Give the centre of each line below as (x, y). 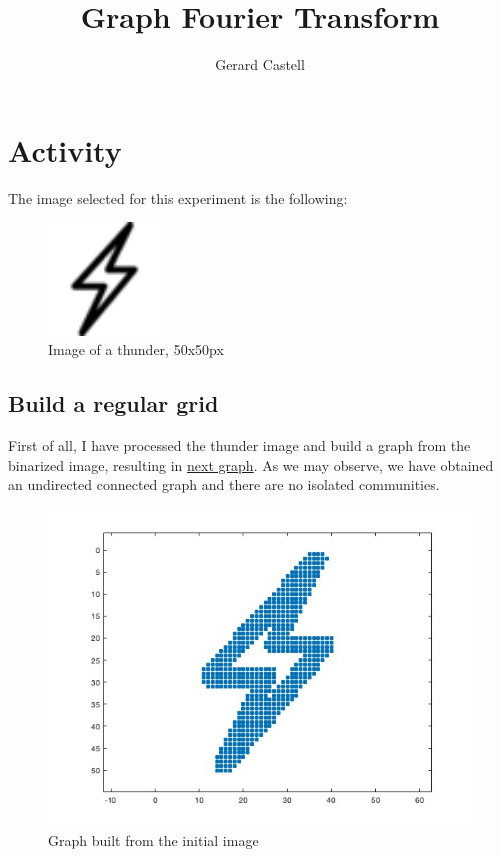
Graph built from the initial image (153, 840)
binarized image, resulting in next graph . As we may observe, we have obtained (251, 464)
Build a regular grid (113, 403)
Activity (65, 149)
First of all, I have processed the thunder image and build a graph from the (239, 445)
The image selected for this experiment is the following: (178, 197)
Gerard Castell (260, 64)
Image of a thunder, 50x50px (136, 349)
